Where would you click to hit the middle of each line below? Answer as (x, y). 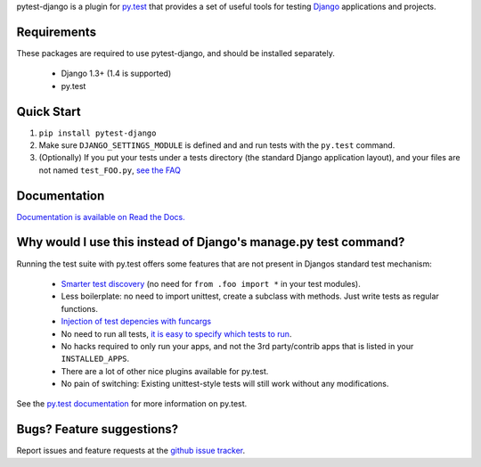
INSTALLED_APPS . (95, 359)
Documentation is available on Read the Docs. (101, 217)
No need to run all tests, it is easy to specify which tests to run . (176, 333)
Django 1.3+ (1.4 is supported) (116, 74)
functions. (79, 308)
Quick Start (49, 111)
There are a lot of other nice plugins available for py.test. (165, 371)
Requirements (57, 32)
